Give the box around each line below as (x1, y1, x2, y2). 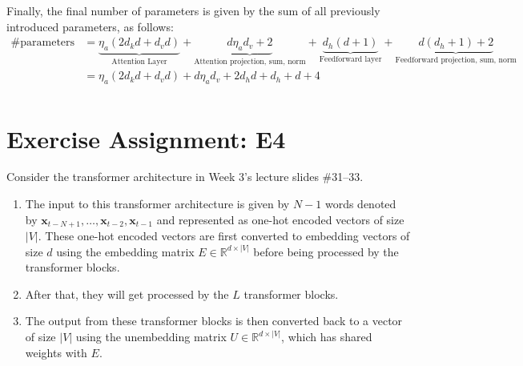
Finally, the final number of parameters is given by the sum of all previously (6, 2, 380, 18)
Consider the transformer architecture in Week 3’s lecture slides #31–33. (6, 168, 364, 185)
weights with (25, 344, 87, 360)
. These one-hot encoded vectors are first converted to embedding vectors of (38, 227, 410, 244)
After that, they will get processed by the (25, 285, 229, 302)
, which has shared (281, 328, 372, 345)
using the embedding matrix (56, 243, 195, 259)
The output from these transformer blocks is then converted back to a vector (25, 312, 403, 329)
